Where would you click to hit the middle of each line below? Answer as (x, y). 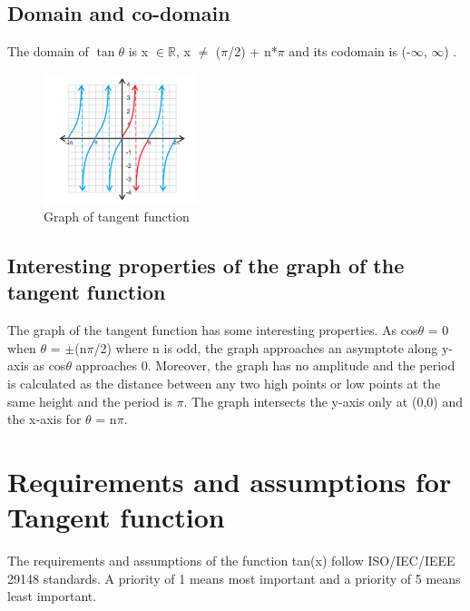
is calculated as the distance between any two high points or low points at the (224, 384)
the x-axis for (44, 419)
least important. (52, 596)
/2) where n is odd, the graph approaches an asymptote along (266, 347)
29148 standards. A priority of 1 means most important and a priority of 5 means (234, 578)
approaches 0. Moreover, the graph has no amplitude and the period (265, 365)
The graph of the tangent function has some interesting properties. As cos (213, 330)
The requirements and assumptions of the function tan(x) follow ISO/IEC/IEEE (231, 561)
